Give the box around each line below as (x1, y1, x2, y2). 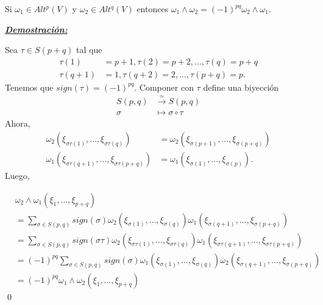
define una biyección (203, 80, 279, 93)
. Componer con (134, 80, 194, 93)
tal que (76, 43, 102, 56)
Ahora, (5, 117, 30, 130)
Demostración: (5, 23, 68, 35)
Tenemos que (5, 80, 54, 93)
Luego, (5, 169, 30, 181)
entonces (137, 2, 169, 15)
